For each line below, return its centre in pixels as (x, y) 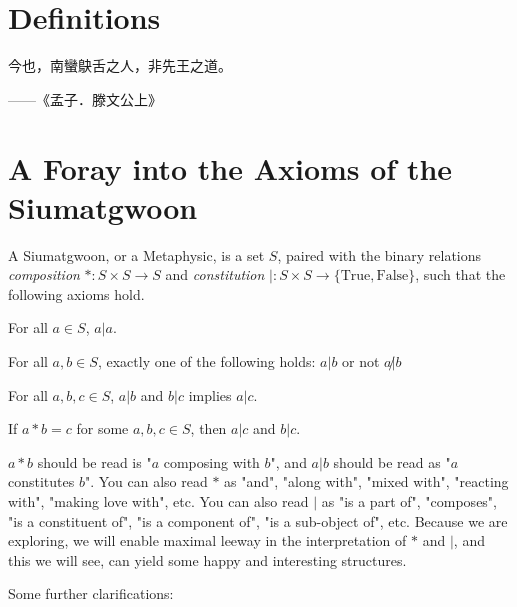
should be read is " (94, 461)
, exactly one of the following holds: (206, 361)
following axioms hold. (76, 293)
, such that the (460, 274)
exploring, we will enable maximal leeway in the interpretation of (207, 540)
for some (102, 428)
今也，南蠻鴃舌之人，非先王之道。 (120, 65)
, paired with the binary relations (379, 254)
